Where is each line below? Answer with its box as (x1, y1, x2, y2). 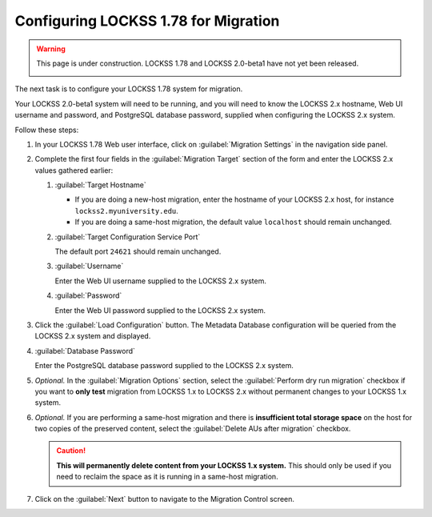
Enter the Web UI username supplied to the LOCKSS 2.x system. (54, 276, 267, 286)
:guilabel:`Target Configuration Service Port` (54, 232, 201, 242)
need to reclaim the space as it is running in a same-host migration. (56, 472, 279, 482)
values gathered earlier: (34, 165, 114, 175)
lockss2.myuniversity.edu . (74, 206, 179, 215)
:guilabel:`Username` (54, 261, 124, 271)
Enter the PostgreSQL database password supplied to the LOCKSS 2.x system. (34, 361, 294, 371)
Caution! (56, 446, 86, 455)
